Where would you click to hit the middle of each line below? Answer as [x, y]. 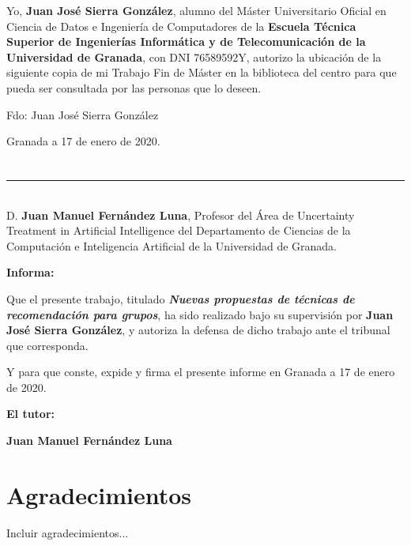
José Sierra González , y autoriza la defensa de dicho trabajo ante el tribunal [198, 330]
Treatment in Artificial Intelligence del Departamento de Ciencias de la [179, 230]
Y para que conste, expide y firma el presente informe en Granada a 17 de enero [201, 372]
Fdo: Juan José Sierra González [83, 114]
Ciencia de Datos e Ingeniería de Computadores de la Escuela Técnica [181, 26]
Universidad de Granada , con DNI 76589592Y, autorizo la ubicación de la [194, 56]
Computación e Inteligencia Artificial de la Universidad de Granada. [172, 245]
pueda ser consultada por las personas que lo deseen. [134, 87]
